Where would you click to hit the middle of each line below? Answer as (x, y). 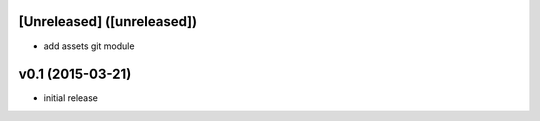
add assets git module (89, 46)
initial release (71, 98)
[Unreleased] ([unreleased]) (108, 21)
